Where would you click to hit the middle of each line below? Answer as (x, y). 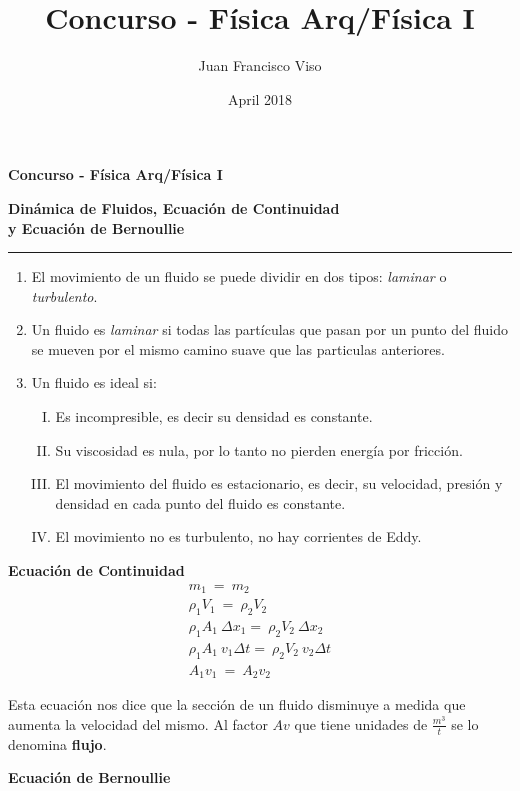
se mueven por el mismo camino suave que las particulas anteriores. (238, 348)
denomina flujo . (57, 743)
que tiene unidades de (361, 723)
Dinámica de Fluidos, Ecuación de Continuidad (174, 207)
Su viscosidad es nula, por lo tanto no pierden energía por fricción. (259, 449)
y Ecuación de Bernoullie (96, 227)
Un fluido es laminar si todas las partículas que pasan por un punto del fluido (269, 329)
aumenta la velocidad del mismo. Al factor (138, 723)
